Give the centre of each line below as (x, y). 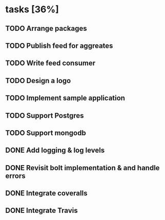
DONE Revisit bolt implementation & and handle (82, 168)
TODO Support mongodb (46, 133)
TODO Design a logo (38, 81)
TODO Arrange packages (46, 28)
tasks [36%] (32, 9)
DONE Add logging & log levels (55, 151)
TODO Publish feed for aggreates (59, 45)
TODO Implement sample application (65, 98)
